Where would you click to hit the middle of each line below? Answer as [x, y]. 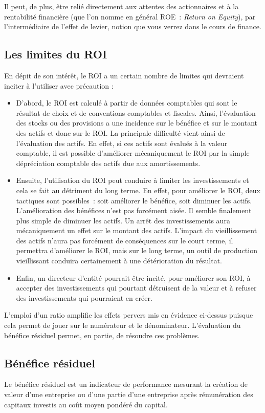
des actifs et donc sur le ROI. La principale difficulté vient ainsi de [120, 132]
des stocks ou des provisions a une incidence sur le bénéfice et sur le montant [137, 123]
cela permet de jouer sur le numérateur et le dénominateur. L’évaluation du [123, 325]
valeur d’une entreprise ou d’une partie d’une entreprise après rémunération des [129, 394]
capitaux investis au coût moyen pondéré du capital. [86, 404]
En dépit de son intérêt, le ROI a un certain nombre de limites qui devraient [124, 75]
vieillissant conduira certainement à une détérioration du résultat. [119, 261]
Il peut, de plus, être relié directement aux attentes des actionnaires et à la [122, 6]
